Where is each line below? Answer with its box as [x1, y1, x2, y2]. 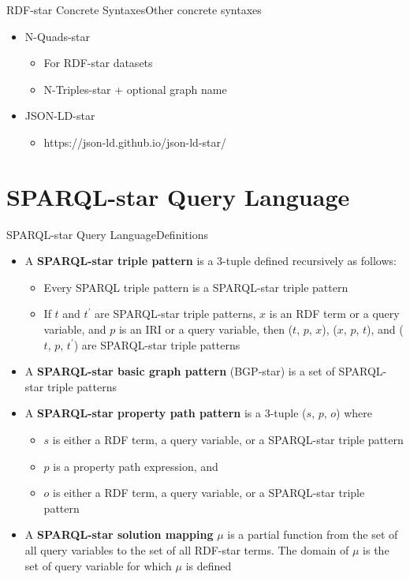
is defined [185, 557, 232, 573]
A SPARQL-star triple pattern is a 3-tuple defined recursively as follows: [24, 252, 397, 269]
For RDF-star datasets [43, 54, 153, 71]
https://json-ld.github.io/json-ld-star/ [43, 133, 226, 150]
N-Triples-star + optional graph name [43, 80, 227, 97]
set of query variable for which [24, 557, 172, 573]
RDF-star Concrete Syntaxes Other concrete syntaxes [6, 2, 262, 17]
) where [336, 405, 373, 421]
